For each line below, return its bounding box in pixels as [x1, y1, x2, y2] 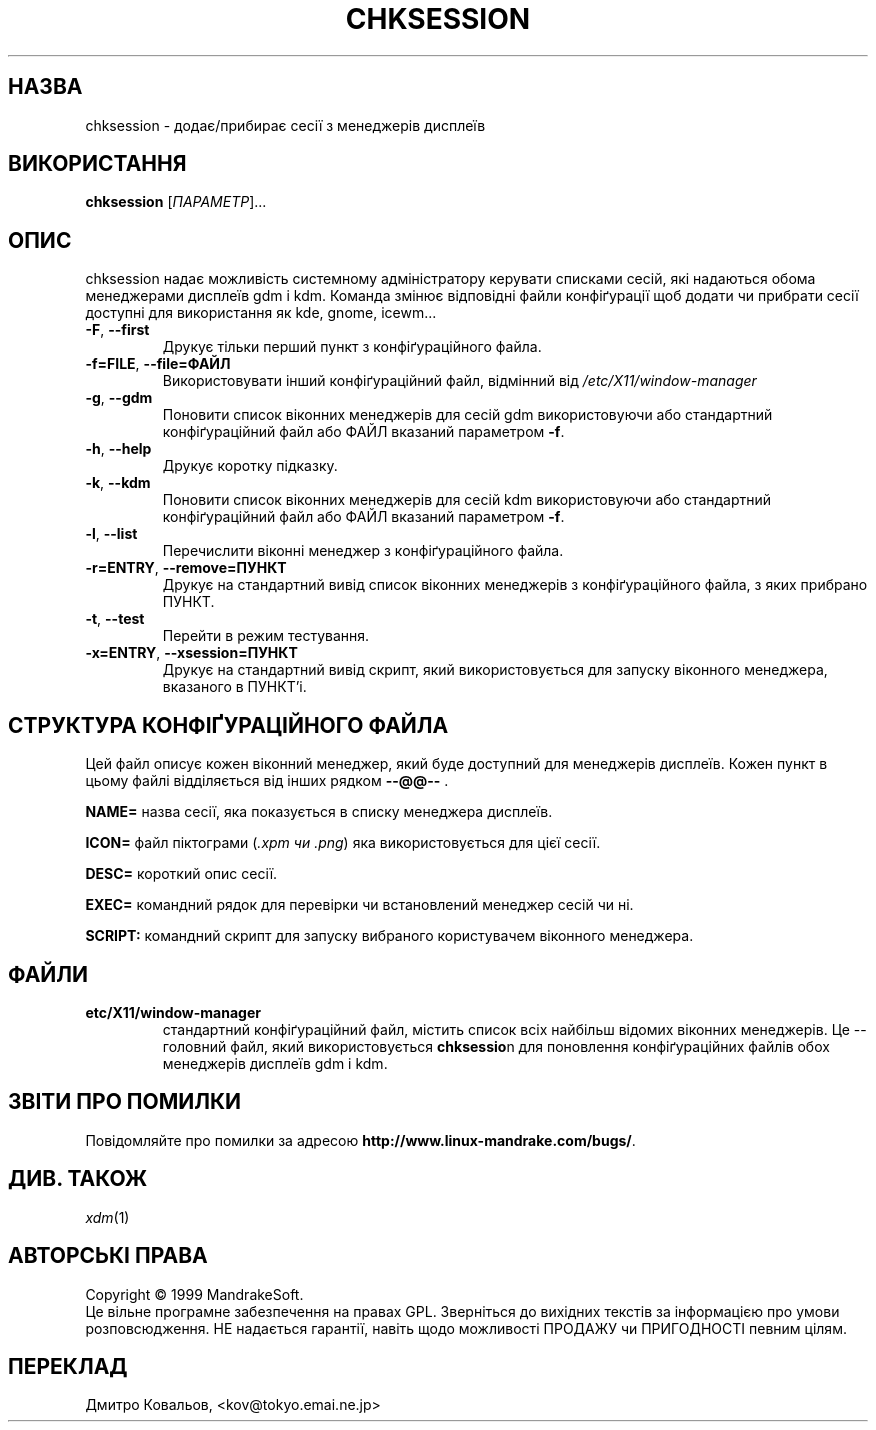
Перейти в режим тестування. [162, 627, 370, 645]
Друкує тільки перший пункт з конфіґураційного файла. [162, 338, 542, 356]
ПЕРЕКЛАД [8, 1353, 128, 1379]
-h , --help [85, 440, 152, 458]
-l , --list [85, 525, 138, 543]
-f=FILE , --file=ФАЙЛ [85, 355, 231, 373]
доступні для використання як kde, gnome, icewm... [85, 304, 437, 322]
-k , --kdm [85, 474, 151, 492]
